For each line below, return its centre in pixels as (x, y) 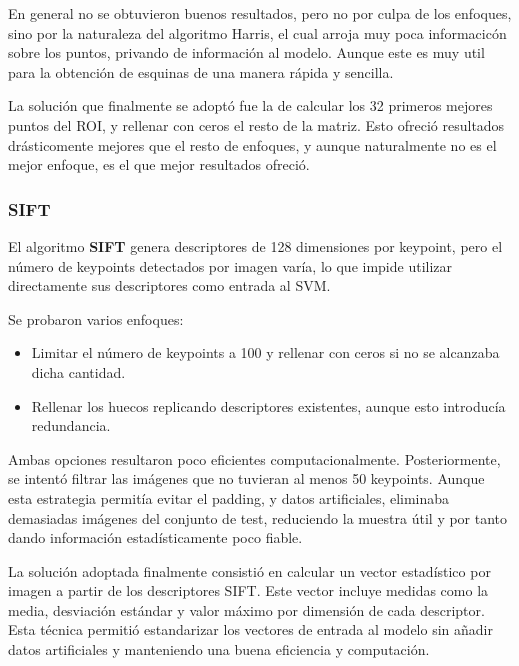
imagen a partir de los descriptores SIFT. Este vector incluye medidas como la (248, 590)
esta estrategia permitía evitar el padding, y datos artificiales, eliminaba (229, 497)
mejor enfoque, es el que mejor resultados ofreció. (159, 164)
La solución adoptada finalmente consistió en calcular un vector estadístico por (249, 570)
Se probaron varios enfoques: (96, 318)
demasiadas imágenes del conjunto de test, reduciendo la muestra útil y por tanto (258, 517)
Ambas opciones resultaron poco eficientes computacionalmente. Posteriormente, (254, 458)
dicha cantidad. (78, 371)
